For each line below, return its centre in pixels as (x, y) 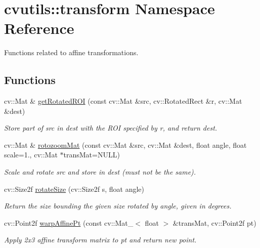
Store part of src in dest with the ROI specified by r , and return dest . (111, 128)
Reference (39, 28)
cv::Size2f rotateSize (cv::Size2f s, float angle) (74, 189)
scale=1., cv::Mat (31, 155)
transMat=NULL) (92, 155)
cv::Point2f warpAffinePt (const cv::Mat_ (69, 222)
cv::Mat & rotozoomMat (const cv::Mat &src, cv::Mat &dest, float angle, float (125, 144)
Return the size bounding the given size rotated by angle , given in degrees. (118, 206)
